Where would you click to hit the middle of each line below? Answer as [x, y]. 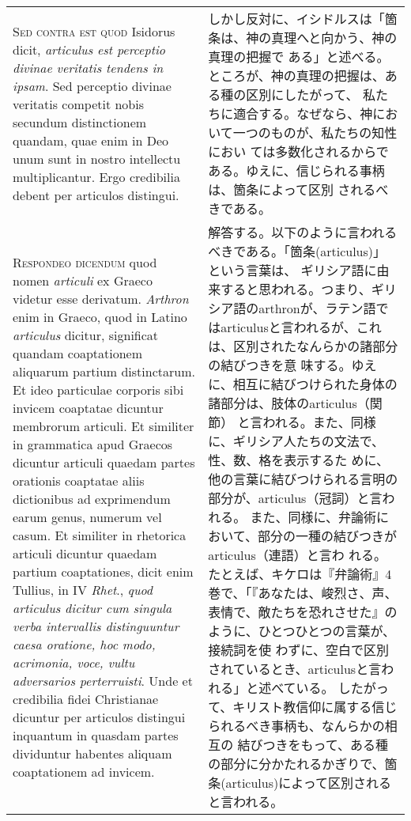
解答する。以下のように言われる [303, 232]
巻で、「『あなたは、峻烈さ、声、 [303, 593]
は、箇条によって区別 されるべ [298, 189]
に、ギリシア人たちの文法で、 [296, 441]
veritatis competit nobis [79, 104]
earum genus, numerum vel [87, 516]
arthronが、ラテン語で [324, 308]
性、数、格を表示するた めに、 [299, 460]
